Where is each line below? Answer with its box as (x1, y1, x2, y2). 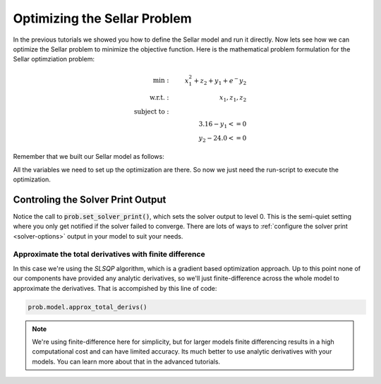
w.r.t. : (149, 94, 169, 102)
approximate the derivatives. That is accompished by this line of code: (13, 284, 217, 292)
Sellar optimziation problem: (13, 55, 95, 64)
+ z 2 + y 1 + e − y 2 (193, 75, 247, 86)
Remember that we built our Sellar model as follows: (13, 152, 165, 161)
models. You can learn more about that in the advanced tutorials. (32, 357, 221, 366)
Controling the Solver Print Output (13, 193, 167, 205)
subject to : (134, 107, 169, 116)
